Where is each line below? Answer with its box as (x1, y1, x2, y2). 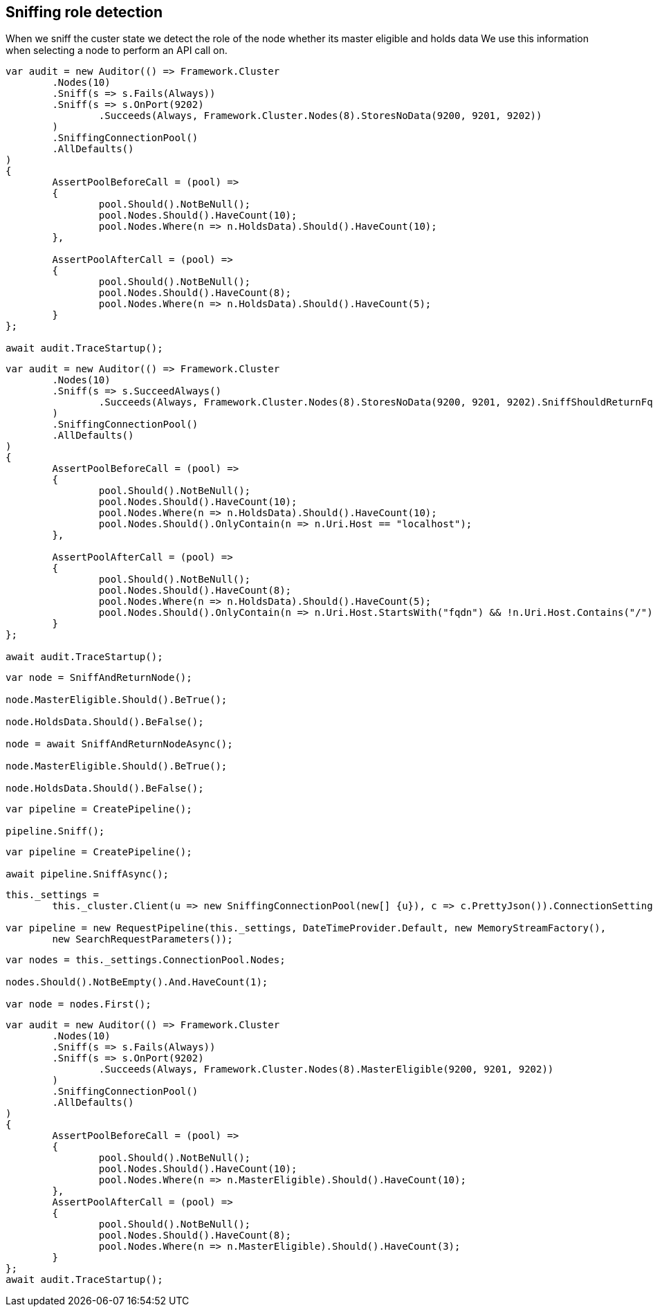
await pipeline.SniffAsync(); (6, 868, 169, 880)
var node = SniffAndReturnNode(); (6, 672, 192, 684)
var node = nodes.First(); (6, 999, 151, 1010)
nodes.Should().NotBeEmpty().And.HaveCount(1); (6, 976, 268, 988)
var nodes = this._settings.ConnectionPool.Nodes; (6, 954, 286, 966)
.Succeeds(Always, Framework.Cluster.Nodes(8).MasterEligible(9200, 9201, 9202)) (98, 1064, 554, 1075)
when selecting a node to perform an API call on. (6, 44, 228, 57)
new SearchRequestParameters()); (52, 933, 233, 945)
